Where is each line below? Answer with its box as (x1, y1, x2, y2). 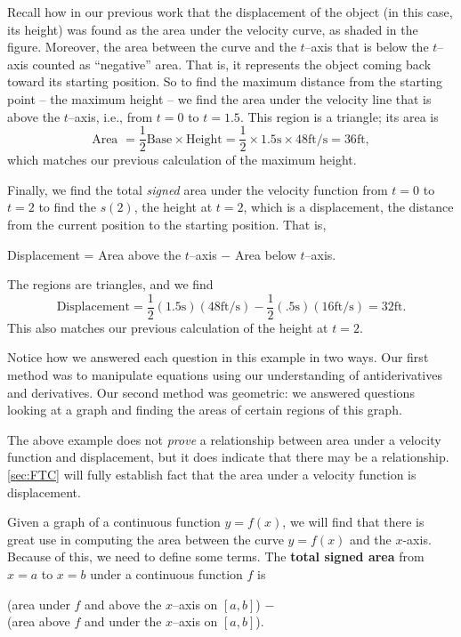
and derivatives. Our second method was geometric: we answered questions (7, 383, 415, 401)
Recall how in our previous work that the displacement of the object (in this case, (7, 3, 453, 20)
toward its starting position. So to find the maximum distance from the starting (7, 72, 443, 91)
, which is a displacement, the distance (243, 198, 454, 216)
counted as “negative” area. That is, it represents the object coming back (32, 54, 432, 73)
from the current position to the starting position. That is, (7, 215, 327, 233)
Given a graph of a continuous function (7, 512, 221, 531)
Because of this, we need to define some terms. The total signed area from (7, 547, 425, 566)
